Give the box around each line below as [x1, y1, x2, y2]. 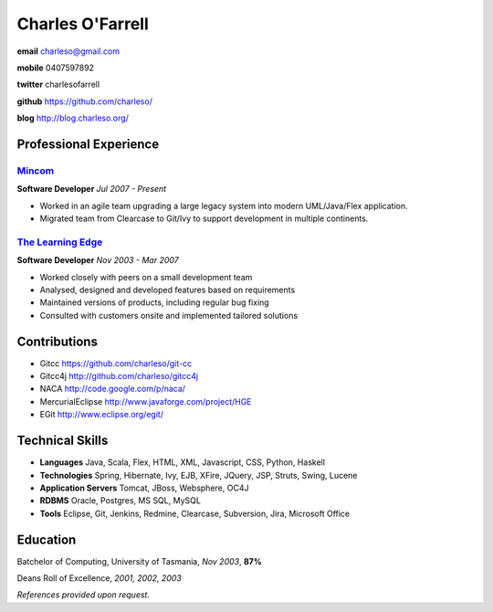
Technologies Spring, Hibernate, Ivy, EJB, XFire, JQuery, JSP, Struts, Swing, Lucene [39, 470, 358, 480]
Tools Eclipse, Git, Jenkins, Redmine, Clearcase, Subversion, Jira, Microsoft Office [39, 508, 351, 519]
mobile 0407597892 [16, 62, 95, 73]
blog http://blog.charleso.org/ [16, 112, 130, 123]
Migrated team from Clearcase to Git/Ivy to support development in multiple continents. [39, 213, 369, 224]
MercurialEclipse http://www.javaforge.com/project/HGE [39, 396, 252, 406]
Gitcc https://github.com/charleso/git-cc [39, 357, 192, 369]
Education [16, 532, 77, 547]
